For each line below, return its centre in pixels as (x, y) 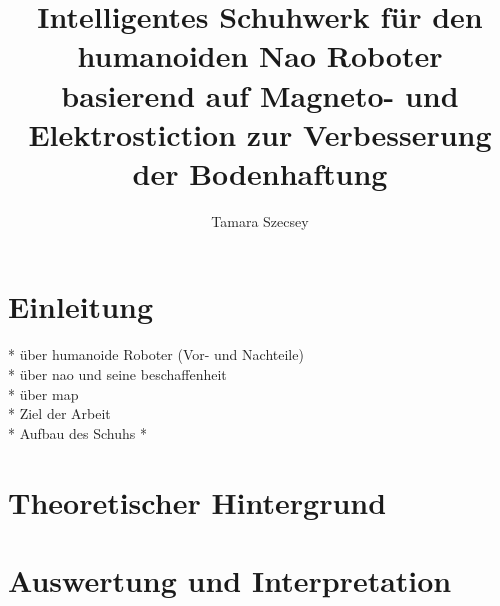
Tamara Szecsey (260, 220)
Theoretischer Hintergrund (197, 501)
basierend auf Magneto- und (260, 94)
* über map (43, 393)
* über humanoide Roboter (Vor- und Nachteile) (156, 354)
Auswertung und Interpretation (230, 579)
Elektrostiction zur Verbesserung (260, 133)
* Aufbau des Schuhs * (77, 432)
